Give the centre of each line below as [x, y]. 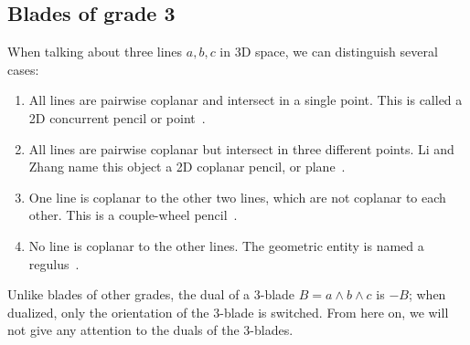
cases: [23, 69]
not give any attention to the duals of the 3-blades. [150, 330]
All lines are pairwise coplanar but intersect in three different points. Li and [241, 148]
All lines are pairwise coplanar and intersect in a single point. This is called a [246, 100]
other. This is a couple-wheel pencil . [133, 215]
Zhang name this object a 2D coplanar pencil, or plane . [187, 167]
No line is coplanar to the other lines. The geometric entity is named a [226, 245]
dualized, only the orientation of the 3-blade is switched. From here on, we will [228, 312]
